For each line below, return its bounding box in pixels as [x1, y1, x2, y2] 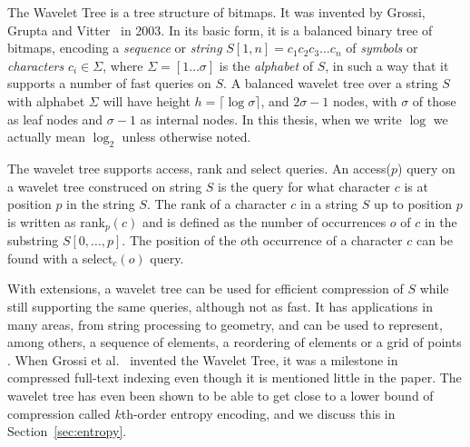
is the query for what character [218, 176, 391, 195]
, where [103, 55, 143, 74]
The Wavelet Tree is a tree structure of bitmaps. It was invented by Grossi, [7, 3, 426, 21]
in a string [300, 194, 358, 214]
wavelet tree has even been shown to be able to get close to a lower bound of [7, 385, 434, 404]
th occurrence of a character [246, 231, 403, 250]
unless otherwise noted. [122, 127, 251, 146]
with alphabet [7, 91, 85, 110]
